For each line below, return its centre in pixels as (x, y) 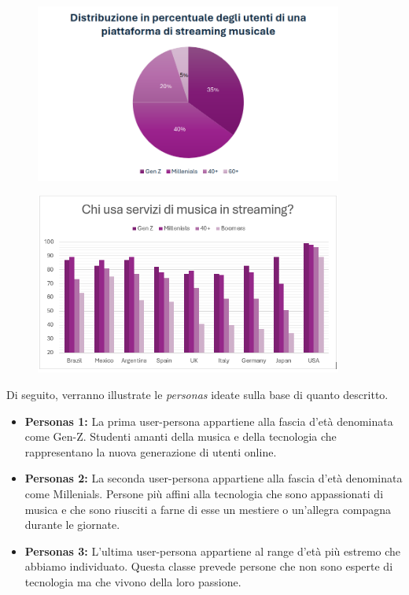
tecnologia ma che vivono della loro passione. (133, 581)
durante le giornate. (72, 525)
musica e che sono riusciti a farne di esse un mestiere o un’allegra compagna (208, 509)
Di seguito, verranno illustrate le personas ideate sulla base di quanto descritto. (197, 394)
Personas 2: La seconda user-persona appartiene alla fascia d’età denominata (214, 478)
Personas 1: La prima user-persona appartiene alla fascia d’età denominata (209, 421)
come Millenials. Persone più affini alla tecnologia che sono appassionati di (204, 493)
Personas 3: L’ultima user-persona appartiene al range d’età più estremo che (213, 551)
